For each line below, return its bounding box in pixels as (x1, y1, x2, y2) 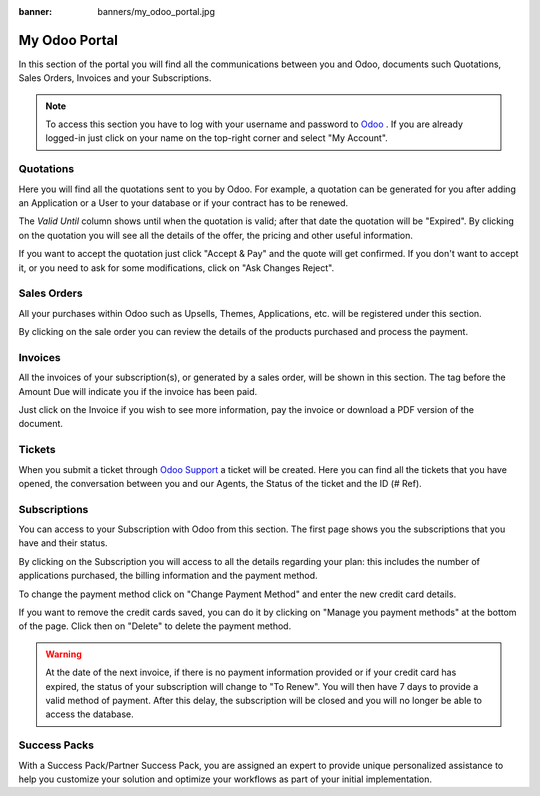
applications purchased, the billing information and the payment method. (18, 570, 319, 582)
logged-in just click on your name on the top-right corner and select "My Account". (45, 132, 389, 144)
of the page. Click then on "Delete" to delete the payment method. (18, 620, 292, 632)
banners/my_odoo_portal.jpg (97, 6, 215, 17)
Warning (45, 648, 82, 660)
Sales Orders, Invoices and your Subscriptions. (18, 72, 212, 84)
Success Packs (18, 738, 95, 752)
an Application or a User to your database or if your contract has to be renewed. (18, 197, 349, 209)
